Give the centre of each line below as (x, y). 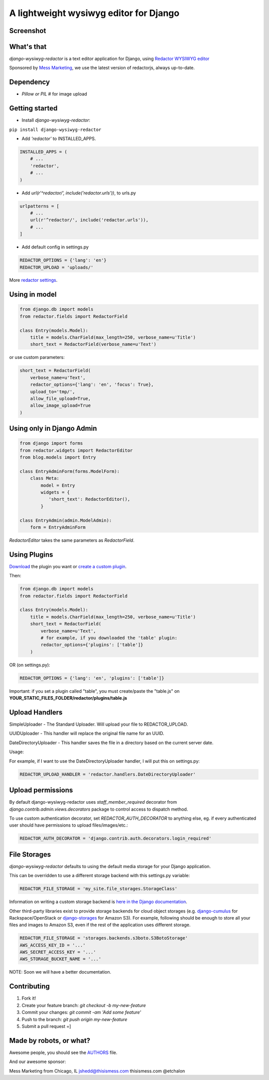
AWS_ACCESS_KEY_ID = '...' (53, 945)
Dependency (29, 82)
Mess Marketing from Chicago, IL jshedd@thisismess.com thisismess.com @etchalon (97, 1071)
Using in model (33, 295)
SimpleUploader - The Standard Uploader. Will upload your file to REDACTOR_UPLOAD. (99, 724)
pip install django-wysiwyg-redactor (55, 129)
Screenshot (28, 31)
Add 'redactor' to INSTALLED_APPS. (59, 139)
